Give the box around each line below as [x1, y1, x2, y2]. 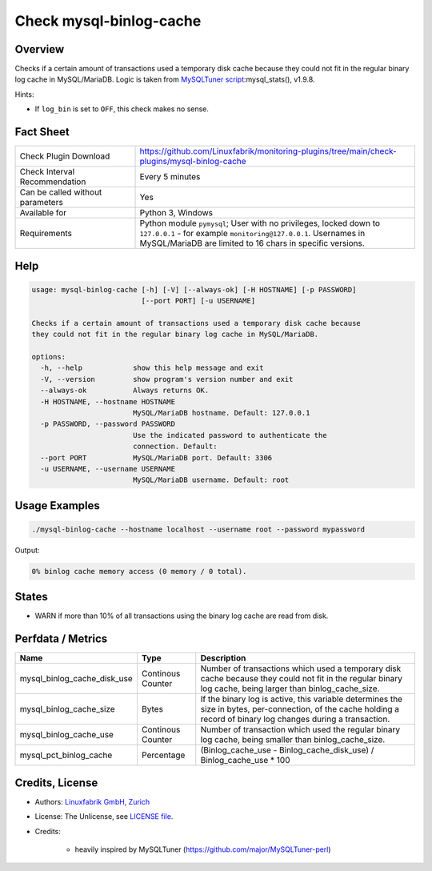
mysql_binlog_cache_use [19, 729, 114, 741]
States [14, 590, 48, 604]
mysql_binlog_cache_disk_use [19, 673, 134, 684]
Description [200, 652, 246, 664]
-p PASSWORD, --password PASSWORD [40, 419, 176, 428]
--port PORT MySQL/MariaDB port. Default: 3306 [40, 453, 273, 462]
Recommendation [19, 176, 86, 187]
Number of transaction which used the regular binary [200, 724, 401, 736]
